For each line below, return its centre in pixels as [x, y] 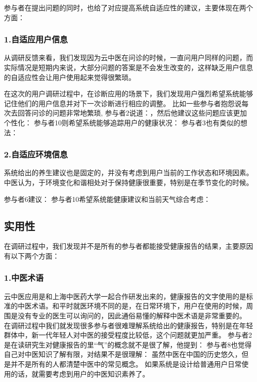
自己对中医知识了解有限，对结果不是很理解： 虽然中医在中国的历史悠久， [123, 354]
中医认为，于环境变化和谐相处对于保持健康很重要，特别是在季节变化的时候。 [128, 182]
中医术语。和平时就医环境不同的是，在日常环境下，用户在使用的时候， [132, 306]
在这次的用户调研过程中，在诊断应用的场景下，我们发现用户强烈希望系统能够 [128, 94]
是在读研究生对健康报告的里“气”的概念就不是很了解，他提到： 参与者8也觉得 [128, 344]
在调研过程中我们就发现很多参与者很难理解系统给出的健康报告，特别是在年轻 [128, 325]
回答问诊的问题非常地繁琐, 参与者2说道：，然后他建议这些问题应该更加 [132, 113]
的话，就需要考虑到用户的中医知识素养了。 [80, 373]
